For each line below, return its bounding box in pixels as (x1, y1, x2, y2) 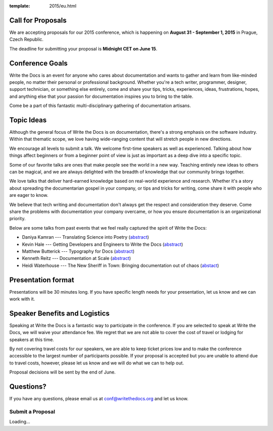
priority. (9, 215, 26, 222)
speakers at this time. (9, 336, 54, 343)
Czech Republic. (9, 36, 44, 42)
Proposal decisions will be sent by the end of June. (9, 369, 116, 375)
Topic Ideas (9, 116, 47, 124)
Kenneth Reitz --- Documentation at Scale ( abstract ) (22, 255, 131, 261)
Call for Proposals (9, 16, 67, 25)
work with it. (9, 296, 35, 302)
